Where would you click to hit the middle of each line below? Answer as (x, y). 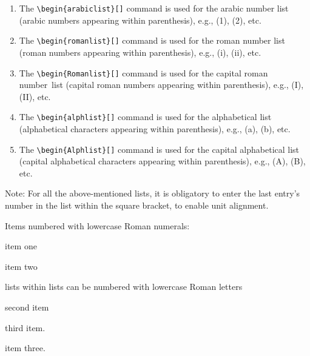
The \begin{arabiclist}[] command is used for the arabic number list (154, 8)
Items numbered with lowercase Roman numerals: (97, 225)
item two (21, 266)
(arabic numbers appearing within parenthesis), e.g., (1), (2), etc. (140, 20)
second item (27, 307)
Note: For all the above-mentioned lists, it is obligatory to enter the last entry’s (153, 193)
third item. (25, 327)
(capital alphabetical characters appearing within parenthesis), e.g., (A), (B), (162, 161)
